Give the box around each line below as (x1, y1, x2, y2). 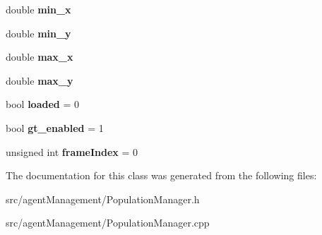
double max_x (6, 49, 73, 64)
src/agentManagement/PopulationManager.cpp (6, 215, 210, 230)
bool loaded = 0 (6, 97, 79, 112)
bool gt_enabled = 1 (6, 120, 104, 135)
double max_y (6, 73, 73, 88)
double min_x (6, 2, 71, 16)
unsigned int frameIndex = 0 (6, 144, 138, 159)
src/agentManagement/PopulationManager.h (6, 191, 200, 206)
